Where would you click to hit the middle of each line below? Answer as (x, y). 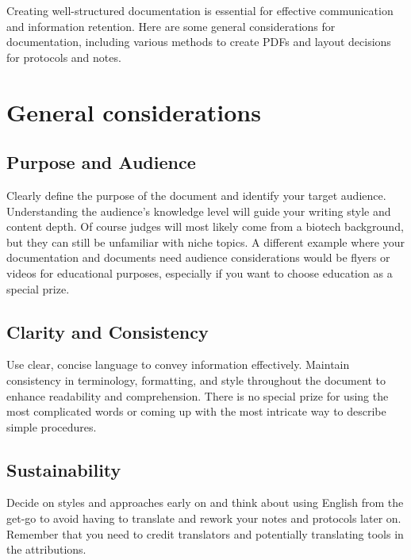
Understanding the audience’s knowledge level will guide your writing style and (199, 211)
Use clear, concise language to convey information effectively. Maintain (178, 364)
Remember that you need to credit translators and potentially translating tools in (205, 533)
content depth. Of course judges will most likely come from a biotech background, (205, 226)
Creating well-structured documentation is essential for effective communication (200, 10)
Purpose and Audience (101, 162)
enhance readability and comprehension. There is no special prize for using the (198, 395)
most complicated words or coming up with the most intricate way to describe (196, 411)
